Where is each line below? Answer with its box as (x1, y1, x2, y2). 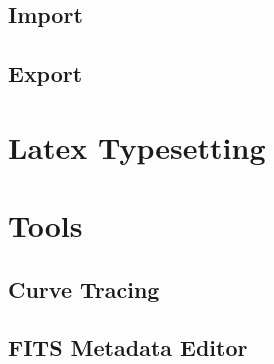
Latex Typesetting (8, 126, 266, 167)
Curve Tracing (8, 273, 160, 304)
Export (8, 58, 83, 89)
